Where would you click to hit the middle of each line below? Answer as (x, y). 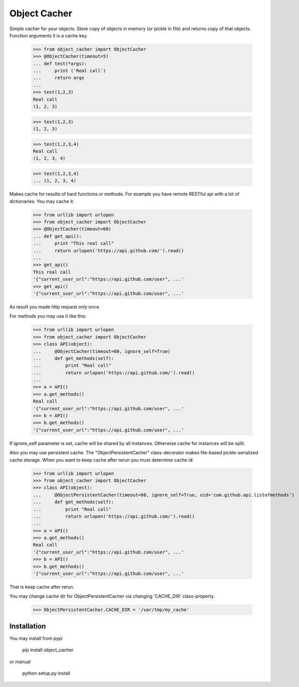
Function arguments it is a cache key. (49, 35)
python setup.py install (46, 673)
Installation (28, 626)
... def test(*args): (60, 63)
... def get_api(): (57, 236)
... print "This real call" (74, 243)
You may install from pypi (36, 638)
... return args (59, 78)
